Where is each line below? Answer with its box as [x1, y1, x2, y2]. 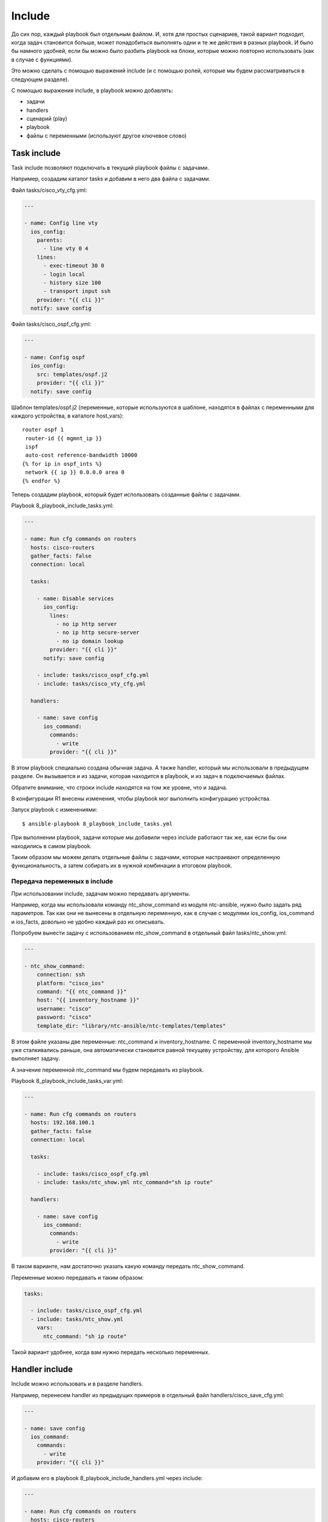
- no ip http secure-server [55, 629, 140, 636]
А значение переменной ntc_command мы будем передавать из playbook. [11, 1066, 204, 1073]
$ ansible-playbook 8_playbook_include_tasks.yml [22, 820, 173, 827]
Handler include [11, 1364, 73, 1375]
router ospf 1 [22, 426, 64, 433]
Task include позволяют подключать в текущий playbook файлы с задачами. [11, 164, 210, 171]
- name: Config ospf [24, 354, 85, 360]
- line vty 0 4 [43, 245, 89, 252]
